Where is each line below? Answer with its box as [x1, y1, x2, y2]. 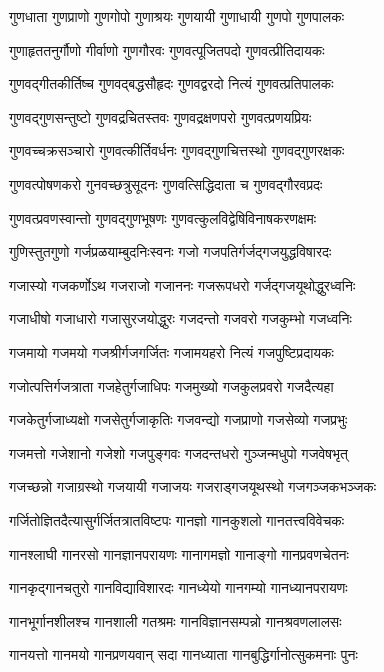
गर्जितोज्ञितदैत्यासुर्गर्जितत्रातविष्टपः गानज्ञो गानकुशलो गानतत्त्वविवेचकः [9, 509, 345, 530]
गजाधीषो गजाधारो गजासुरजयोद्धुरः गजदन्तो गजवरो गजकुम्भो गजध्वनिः [9, 308, 352, 329]
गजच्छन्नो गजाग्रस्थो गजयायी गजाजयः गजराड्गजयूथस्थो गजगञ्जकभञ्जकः [9, 476, 377, 497]
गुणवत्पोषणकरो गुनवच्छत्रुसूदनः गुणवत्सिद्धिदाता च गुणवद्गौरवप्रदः [9, 173, 323, 194]
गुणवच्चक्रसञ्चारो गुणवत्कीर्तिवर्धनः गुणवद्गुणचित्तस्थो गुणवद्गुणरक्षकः [9, 140, 345, 161]
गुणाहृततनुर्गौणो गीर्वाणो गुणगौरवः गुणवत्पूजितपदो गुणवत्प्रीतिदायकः [9, 39, 325, 60]
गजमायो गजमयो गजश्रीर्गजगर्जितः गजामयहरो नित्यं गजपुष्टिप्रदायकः [9, 341, 334, 362]
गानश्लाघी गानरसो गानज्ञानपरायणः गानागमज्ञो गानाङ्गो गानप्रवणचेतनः [9, 543, 349, 564]
